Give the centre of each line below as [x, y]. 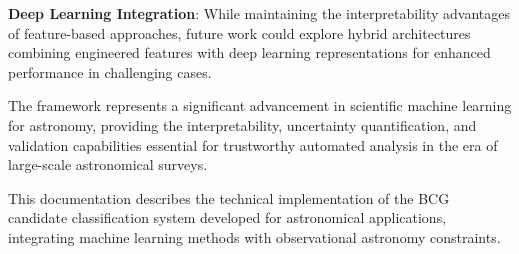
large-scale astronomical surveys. [108, 164]
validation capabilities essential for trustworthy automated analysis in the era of [253, 144]
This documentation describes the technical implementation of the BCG [229, 197]
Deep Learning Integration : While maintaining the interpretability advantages [259, 13]
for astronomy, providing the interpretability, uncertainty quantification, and [242, 124]
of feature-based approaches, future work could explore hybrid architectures [239, 32]
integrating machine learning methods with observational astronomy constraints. [254, 236]
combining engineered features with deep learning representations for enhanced [249, 52]
